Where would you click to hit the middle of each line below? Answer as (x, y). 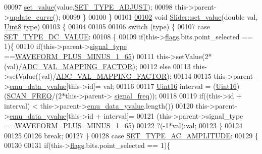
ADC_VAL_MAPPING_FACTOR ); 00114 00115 (134, 76)
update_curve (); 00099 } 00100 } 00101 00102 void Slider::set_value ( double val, (134, 16)
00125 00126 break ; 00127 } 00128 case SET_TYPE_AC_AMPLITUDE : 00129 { (131, 135)
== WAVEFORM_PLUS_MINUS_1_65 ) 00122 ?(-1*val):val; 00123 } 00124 (123, 125)
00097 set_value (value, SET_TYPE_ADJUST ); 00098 (88, 7)
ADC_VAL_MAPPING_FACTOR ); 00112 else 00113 (106, 66)
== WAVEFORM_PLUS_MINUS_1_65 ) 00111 (79, 56)
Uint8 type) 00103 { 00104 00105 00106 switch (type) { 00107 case (107, 27)
